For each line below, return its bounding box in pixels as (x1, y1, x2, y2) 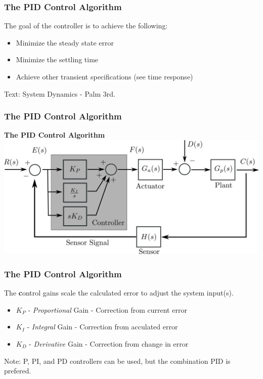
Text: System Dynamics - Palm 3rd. (4, 88, 115, 99)
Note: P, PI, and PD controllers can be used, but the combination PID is (4, 355, 231, 366)
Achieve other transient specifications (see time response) (16, 71, 193, 81)
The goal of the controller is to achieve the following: (4, 20, 168, 31)
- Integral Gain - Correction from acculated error (27, 321, 178, 332)
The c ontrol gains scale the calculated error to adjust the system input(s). (4, 287, 234, 298)
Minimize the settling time (16, 54, 99, 65)
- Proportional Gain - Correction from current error (28, 304, 187, 315)
